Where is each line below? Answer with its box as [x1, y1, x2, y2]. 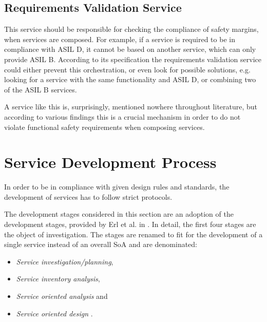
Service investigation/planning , [16, 256, 113, 267]
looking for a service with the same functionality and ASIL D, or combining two [4, 74, 256, 85]
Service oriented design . [16, 308, 93, 318]
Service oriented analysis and [16, 291, 108, 301]
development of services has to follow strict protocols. [4, 191, 173, 202]
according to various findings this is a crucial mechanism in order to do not [4, 111, 241, 122]
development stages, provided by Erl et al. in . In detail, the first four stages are [4, 219, 256, 230]
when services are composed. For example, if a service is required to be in [4, 33, 235, 44]
